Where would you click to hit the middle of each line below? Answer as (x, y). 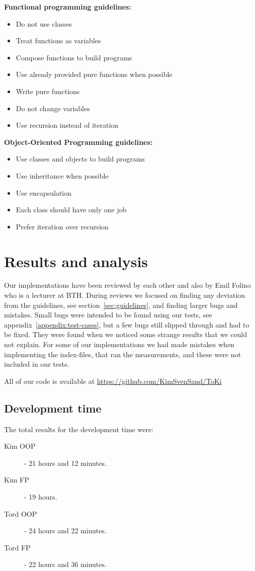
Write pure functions (48, 91)
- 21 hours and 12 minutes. (65, 463)
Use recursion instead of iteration (67, 125)
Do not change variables (53, 108)
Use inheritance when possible (62, 175)
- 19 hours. (41, 496)
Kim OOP (20, 446)
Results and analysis (76, 261)
